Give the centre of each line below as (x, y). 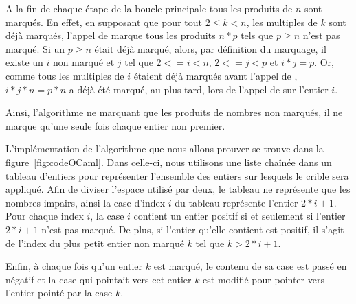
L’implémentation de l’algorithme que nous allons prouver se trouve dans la (165, 149)
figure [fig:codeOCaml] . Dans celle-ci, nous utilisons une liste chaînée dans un (169, 162)
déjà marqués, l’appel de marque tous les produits (111, 35)
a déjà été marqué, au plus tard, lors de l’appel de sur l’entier (199, 89)
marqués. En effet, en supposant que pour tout (104, 22)
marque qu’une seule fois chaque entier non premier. (115, 125)
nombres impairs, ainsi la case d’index (86, 202)
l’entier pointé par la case (59, 293)
